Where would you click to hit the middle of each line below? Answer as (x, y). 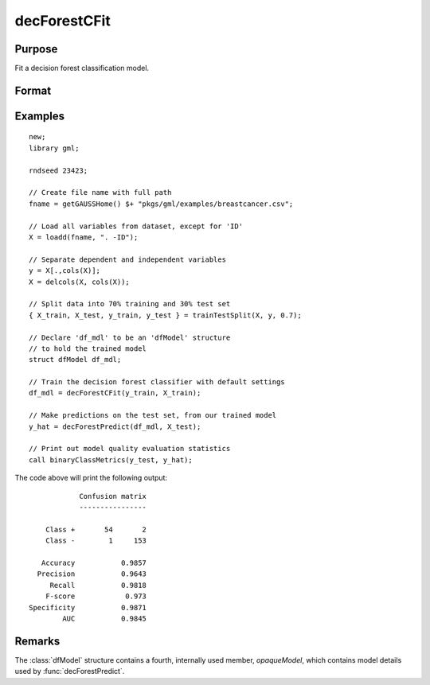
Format (33, 90)
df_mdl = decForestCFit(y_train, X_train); (115, 393)
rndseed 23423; (59, 170)
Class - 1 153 (96, 541)
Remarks (37, 641)
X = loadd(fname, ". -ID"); (84, 237)
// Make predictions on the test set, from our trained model (153, 415)
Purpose (36, 49)
